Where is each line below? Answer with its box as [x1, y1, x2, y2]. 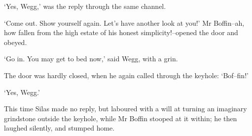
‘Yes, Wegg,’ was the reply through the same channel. [4, 1, 166, 11]
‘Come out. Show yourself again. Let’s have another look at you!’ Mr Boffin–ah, [4, 17, 245, 28]
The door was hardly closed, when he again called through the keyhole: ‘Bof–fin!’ [4, 70, 249, 80]
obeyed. [4, 37, 27, 47]
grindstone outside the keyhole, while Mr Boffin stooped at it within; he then [4, 113, 237, 123]
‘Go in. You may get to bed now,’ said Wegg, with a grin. [4, 53, 178, 64]
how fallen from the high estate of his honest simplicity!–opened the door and [4, 27, 238, 38]
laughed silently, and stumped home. [4, 123, 115, 133]
